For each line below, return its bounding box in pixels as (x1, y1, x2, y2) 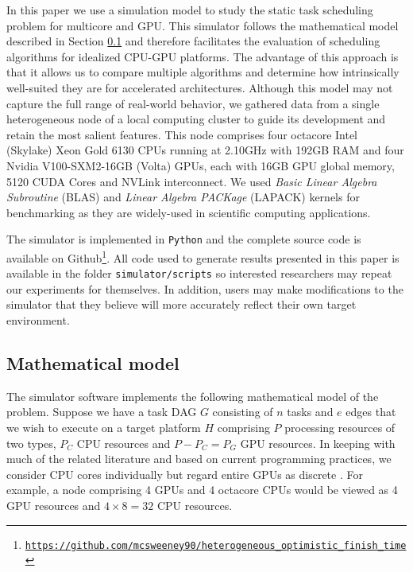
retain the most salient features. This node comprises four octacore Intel (6, 126, 358, 142)
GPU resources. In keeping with (240, 434, 396, 451)
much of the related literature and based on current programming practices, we (6, 450, 392, 467)
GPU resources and (6, 497, 101, 514)
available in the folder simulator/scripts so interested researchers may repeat (6, 265, 392, 282)
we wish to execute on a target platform (6, 419, 201, 436)
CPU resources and (76, 434, 171, 451)
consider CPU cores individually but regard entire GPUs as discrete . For (6, 465, 363, 482)
